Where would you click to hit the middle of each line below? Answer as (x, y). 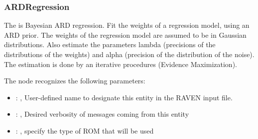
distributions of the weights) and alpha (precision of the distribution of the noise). (129, 54)
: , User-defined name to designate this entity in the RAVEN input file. (124, 97)
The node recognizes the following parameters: (75, 81)
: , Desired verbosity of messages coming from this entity (102, 114)
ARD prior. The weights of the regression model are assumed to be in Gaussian (125, 35)
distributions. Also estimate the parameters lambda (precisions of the (110, 44)
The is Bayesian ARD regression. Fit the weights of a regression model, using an (127, 25)
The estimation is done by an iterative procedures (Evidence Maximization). (121, 64)
